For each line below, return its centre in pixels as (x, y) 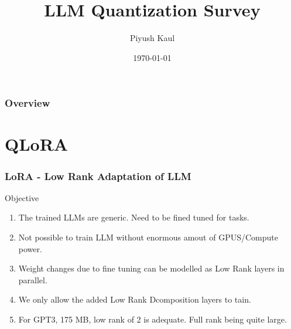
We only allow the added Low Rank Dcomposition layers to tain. (135, 299)
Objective (22, 197)
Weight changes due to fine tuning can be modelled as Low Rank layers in (151, 268)
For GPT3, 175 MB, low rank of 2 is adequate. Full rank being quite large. (153, 319)
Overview (28, 103)
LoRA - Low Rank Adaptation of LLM (98, 176)
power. (30, 248)
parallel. (33, 279)
